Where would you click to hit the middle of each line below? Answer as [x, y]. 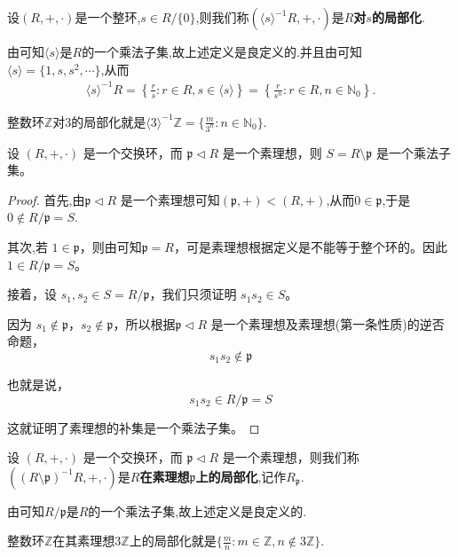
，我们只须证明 [193, 294]
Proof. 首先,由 [46, 199]
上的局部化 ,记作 [241, 476]
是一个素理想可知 [170, 199]
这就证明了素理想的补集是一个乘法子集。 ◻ [134, 427]
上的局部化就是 [173, 541]
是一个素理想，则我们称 [291, 457]
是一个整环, [108, 17]
